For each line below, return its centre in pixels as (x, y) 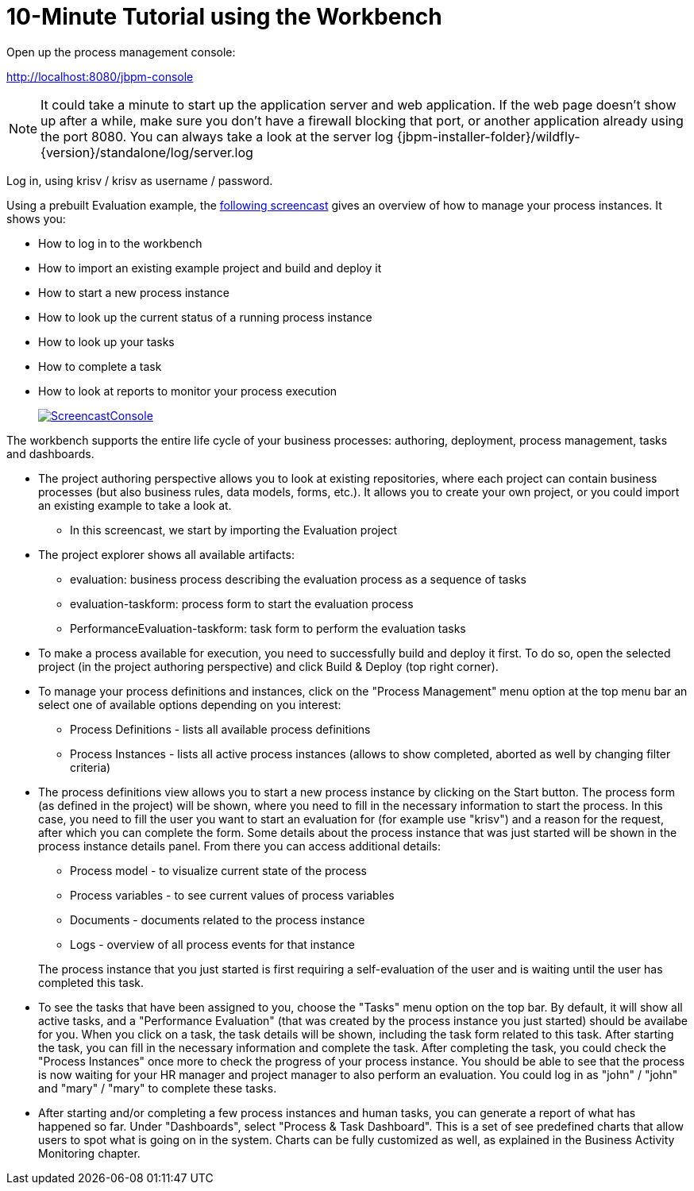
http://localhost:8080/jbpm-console (100, 76)
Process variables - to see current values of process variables (232, 895)
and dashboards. (50, 453)
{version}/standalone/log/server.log (147, 152)
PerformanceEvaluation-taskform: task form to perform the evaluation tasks (268, 628)
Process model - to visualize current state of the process (218, 870)
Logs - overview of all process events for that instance (212, 944)
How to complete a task (100, 366)
